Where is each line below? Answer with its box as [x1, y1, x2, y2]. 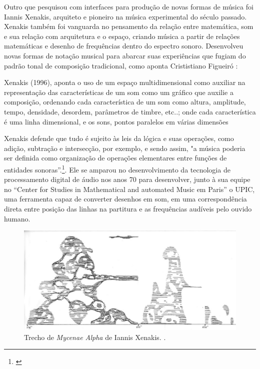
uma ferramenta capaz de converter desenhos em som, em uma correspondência [4, 193, 247, 204]
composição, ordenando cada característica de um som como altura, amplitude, [4, 96, 246, 107]
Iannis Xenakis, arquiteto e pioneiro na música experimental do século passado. [4, 11, 247, 21]
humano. [4, 213, 30, 223]
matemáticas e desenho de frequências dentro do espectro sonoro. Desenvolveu [4, 40, 243, 51]
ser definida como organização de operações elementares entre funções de [4, 152, 227, 163]
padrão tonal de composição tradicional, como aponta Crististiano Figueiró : [4, 60, 238, 70]
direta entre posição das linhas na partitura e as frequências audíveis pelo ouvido [4, 203, 252, 213]
